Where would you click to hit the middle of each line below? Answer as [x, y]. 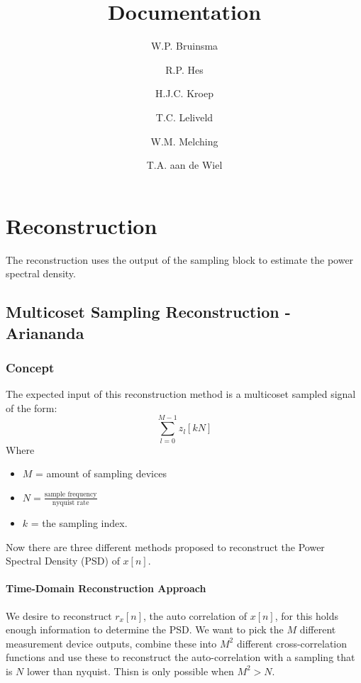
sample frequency [71, 495]
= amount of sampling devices [101, 473]
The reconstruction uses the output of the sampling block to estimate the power [180, 259]
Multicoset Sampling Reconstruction [143, 312]
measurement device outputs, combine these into [111, 643]
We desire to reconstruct [59, 615]
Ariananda [45, 332]
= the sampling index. [79, 523]
